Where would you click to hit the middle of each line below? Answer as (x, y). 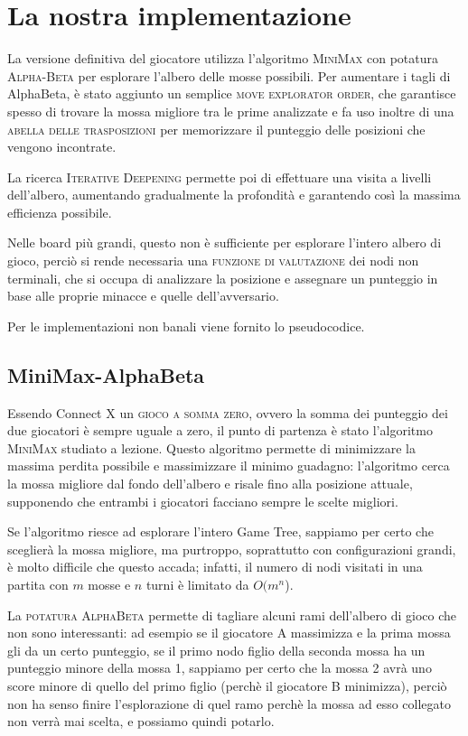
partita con (38, 584)
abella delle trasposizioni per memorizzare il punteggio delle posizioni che (216, 129)
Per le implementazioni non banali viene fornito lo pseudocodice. (186, 326)
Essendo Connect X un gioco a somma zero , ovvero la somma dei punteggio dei (228, 412)
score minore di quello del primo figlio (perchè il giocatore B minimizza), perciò (227, 685)
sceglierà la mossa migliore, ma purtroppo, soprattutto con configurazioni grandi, (232, 549)
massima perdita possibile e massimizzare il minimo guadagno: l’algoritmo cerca (229, 466)
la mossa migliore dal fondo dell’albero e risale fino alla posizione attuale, (210, 484)
